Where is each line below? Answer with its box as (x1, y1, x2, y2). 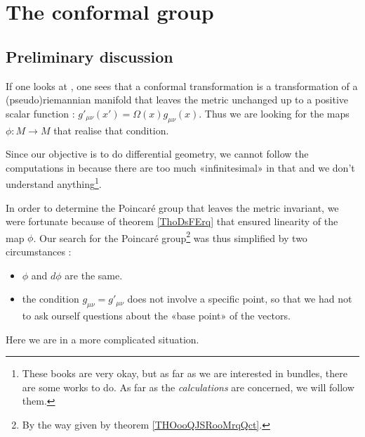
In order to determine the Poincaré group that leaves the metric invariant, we (6, 200, 339, 215)
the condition (22, 291, 79, 306)
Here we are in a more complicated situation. (6, 331, 199, 346)
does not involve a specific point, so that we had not (127, 291, 352, 306)
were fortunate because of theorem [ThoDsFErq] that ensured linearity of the (6, 214, 338, 229)
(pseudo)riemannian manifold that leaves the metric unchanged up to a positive (6, 92, 348, 107)
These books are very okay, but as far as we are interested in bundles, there (22, 366, 347, 381)
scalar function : (6, 106, 75, 120)
